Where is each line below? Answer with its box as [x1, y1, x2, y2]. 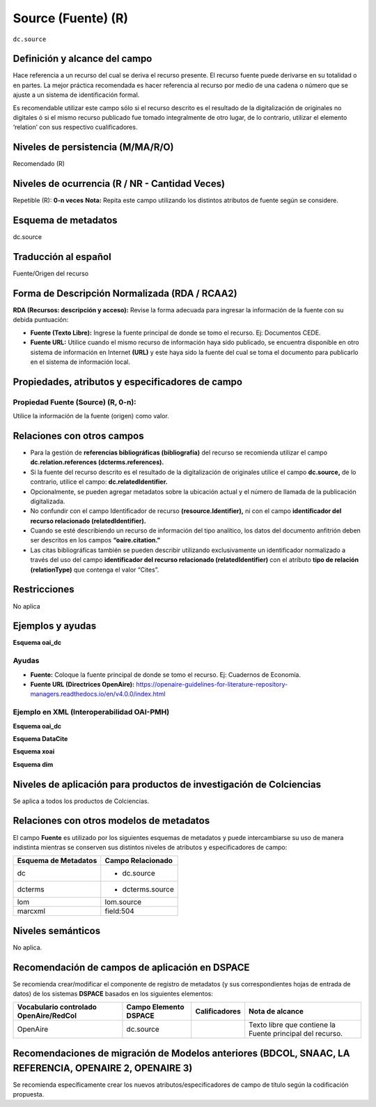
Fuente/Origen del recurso [13, 269, 89, 278]
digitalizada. [30, 497, 65, 505]
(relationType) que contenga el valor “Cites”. [30, 565, 159, 574]
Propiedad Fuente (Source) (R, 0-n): [13, 397, 137, 407]
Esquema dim [13, 760, 54, 768]
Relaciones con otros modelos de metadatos [13, 815, 210, 827]
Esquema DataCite [13, 734, 68, 742]
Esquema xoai [13, 747, 55, 756]
